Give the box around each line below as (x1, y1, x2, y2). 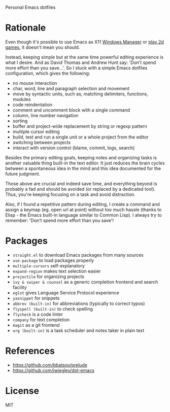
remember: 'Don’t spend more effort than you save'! (5, 217, 114, 223)
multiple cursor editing (12, 128, 60, 134)
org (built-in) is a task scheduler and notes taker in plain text (12, 327, 145, 333)
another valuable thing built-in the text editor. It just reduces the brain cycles (5, 160, 165, 166)
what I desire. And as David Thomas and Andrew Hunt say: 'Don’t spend (5, 59, 156, 65)
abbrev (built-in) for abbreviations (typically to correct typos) (12, 300, 145, 306)
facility (12, 284, 27, 290)
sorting (12, 118, 28, 124)
